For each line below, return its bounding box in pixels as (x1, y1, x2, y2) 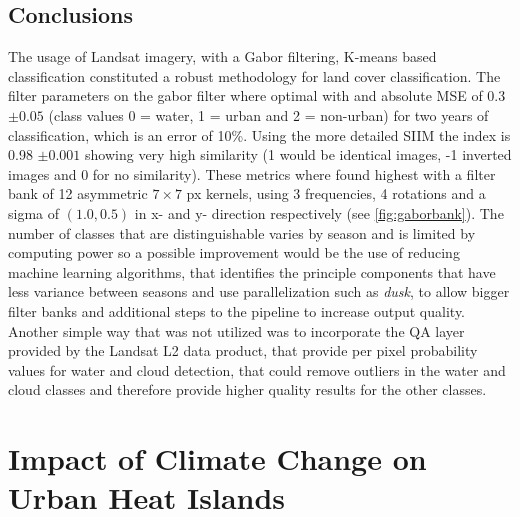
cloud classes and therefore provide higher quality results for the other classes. (8, 379, 487, 400)
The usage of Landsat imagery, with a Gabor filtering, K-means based (8, 46, 437, 67)
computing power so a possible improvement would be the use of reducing (8, 242, 460, 263)
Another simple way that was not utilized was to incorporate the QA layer (8, 320, 465, 341)
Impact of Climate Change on (8, 438, 427, 479)
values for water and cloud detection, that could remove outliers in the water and (8, 359, 506, 380)
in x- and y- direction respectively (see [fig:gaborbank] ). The (134, 202, 504, 223)
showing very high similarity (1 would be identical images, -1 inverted (85, 144, 512, 165)
